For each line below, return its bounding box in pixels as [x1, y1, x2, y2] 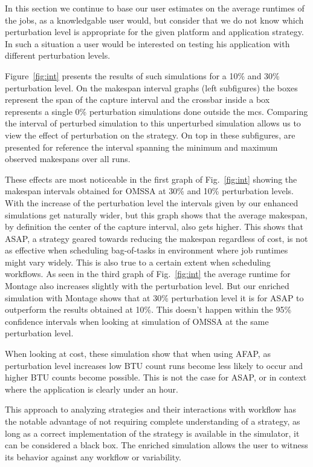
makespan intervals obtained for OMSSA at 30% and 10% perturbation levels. [5, 185, 294, 197]
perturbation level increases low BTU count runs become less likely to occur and [5, 359, 303, 371]
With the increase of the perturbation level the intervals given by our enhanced [5, 196, 298, 209]
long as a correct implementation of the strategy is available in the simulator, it [5, 426, 300, 439]
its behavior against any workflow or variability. [5, 450, 182, 463]
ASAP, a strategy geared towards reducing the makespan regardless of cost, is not [5, 232, 308, 244]
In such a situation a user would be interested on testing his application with [5, 37, 290, 50]
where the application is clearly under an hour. [5, 382, 178, 395]
